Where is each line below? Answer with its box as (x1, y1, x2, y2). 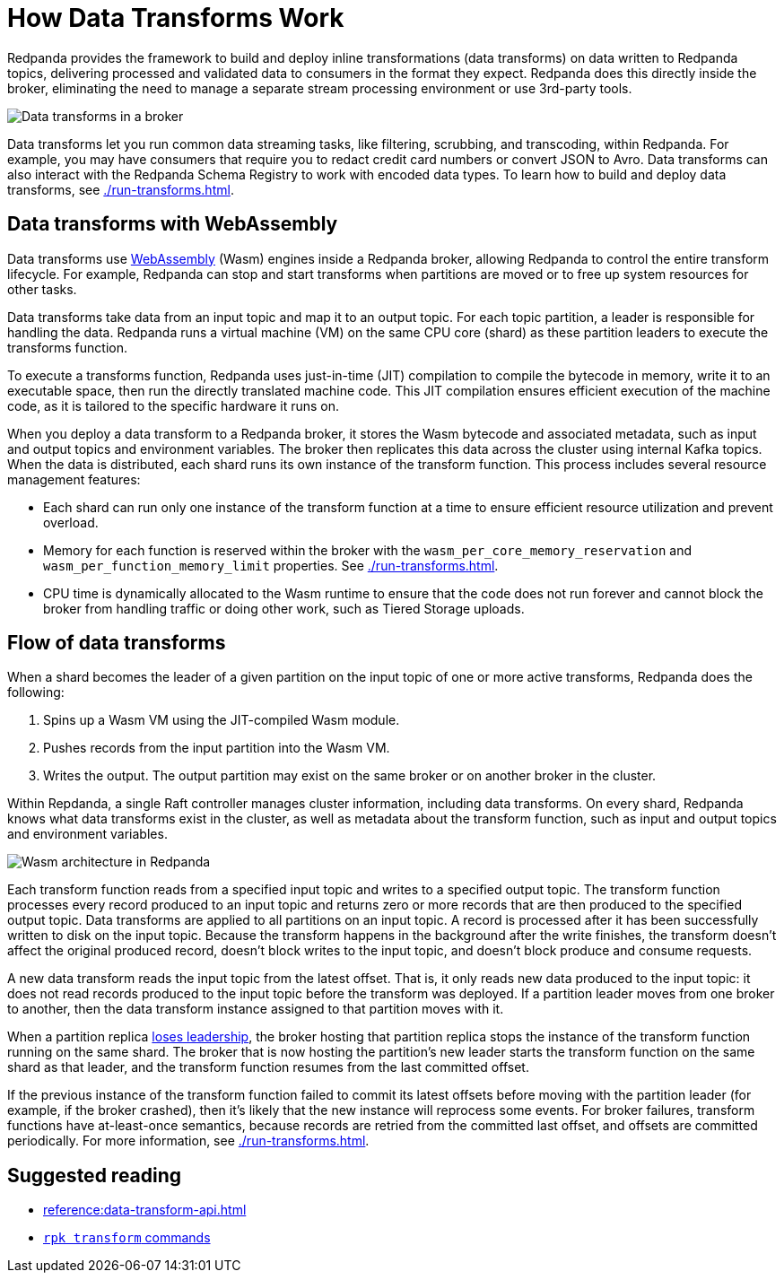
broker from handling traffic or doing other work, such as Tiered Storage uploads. (43, 600, 525, 616)
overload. (43, 514, 99, 530)
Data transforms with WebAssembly (7, 213, 338, 236)
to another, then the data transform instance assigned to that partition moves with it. (7, 1001, 504, 1017)
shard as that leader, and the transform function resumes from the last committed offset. (7, 1059, 529, 1075)
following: (7, 684, 65, 701)
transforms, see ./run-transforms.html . (7, 181, 234, 197)
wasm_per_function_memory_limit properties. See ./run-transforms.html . (43, 557, 499, 573)
